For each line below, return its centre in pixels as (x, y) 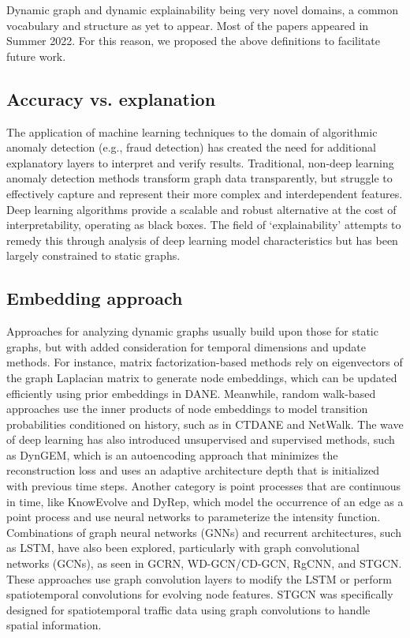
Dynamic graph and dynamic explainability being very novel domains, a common (202, 9)
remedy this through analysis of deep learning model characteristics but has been (202, 240)
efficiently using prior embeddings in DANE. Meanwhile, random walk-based (191, 393)
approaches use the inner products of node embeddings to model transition (187, 409)
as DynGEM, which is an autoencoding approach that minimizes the (172, 454)
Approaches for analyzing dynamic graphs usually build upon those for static (192, 331)
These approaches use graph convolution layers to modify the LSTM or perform (199, 578)
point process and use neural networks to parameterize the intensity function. (194, 517)
